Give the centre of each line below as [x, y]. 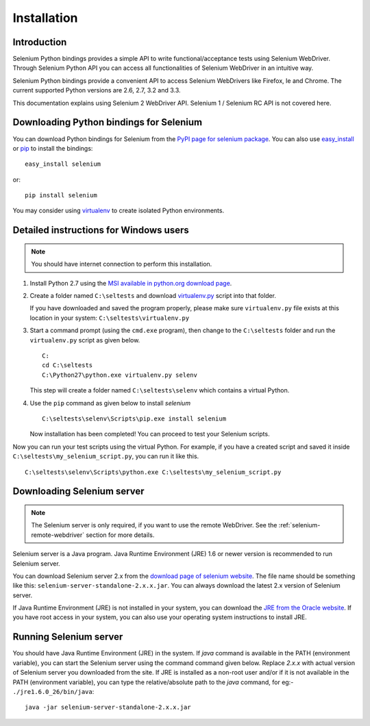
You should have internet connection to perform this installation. [122, 264]
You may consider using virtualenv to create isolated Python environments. [119, 211]
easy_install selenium [63, 164]
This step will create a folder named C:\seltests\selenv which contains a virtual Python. [160, 390]
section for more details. [120, 535]
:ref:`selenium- [299, 525]
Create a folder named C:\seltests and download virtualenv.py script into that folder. [153, 296]
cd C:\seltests [67, 365]
